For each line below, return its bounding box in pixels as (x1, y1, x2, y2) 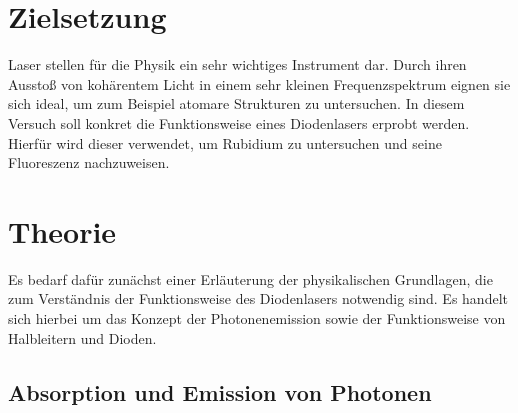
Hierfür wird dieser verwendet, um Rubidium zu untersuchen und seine (8, 132, 442, 153)
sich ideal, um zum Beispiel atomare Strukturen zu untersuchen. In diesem (8, 93, 465, 114)
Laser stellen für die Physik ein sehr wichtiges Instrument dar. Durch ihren (8, 54, 467, 75)
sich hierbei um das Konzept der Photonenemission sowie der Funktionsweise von (8, 308, 506, 328)
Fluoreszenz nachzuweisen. (8, 152, 170, 173)
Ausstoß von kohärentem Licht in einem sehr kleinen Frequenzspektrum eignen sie (8, 73, 511, 94)
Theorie (8, 210, 117, 251)
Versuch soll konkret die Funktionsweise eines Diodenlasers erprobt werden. (8, 112, 470, 133)
